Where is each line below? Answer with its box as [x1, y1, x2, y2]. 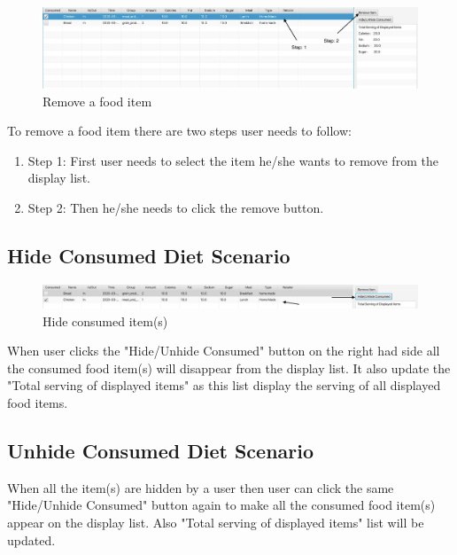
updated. [7, 530, 56, 549]
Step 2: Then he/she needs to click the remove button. [27, 198, 324, 216]
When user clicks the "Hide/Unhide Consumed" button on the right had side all [7, 341, 440, 360]
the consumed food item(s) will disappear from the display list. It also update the [7, 358, 451, 377]
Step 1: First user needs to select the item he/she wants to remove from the [27, 151, 438, 169]
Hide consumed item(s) [43, 311, 168, 330]
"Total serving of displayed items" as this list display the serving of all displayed [7, 376, 441, 395]
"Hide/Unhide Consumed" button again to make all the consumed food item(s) [7, 496, 436, 514]
